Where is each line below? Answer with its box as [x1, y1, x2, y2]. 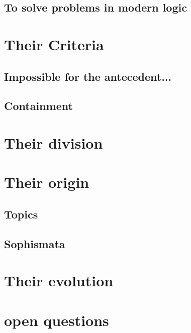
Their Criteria [4, 34, 104, 54]
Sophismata [4, 236, 65, 251]
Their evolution [4, 270, 114, 291]
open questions [4, 309, 109, 330]
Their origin [4, 172, 89, 192]
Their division [4, 132, 103, 153]
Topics [4, 206, 38, 221]
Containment [4, 98, 73, 114]
